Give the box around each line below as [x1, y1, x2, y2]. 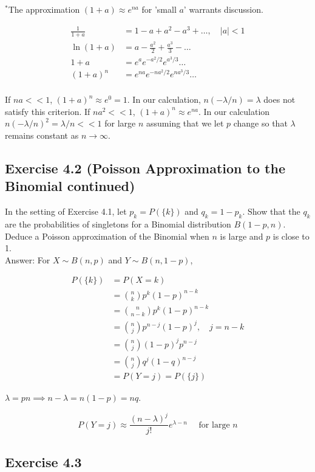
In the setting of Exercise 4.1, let [5, 205, 127, 218]
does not [263, 93, 296, 106]
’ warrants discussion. [183, 3, 263, 15]
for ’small [141, 3, 177, 15]
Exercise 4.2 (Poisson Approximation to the [5, 159, 285, 177]
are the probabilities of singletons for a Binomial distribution [5, 218, 231, 230]
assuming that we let [146, 117, 224, 130]
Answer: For [5, 253, 50, 266]
